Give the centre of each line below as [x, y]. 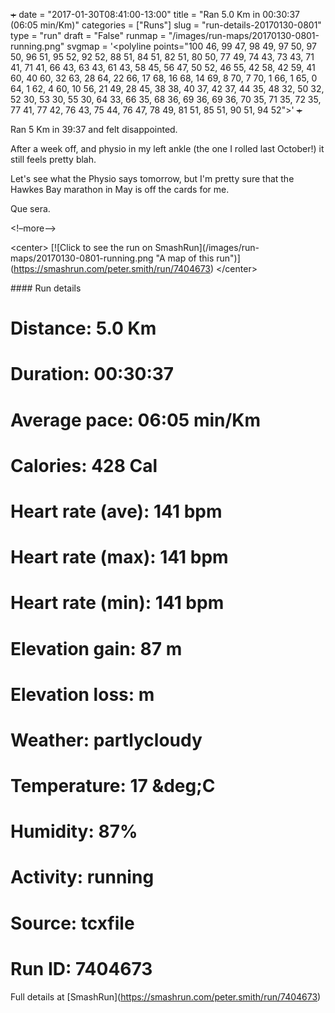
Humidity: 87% [74, 831]
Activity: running [82, 877]
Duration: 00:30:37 [92, 374]
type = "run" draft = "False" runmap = [88, 35]
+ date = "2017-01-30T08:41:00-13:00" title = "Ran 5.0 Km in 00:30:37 [155, 14]
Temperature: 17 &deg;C [113, 786]
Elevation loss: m [82, 694]
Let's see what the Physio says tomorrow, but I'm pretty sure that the [152, 178]
